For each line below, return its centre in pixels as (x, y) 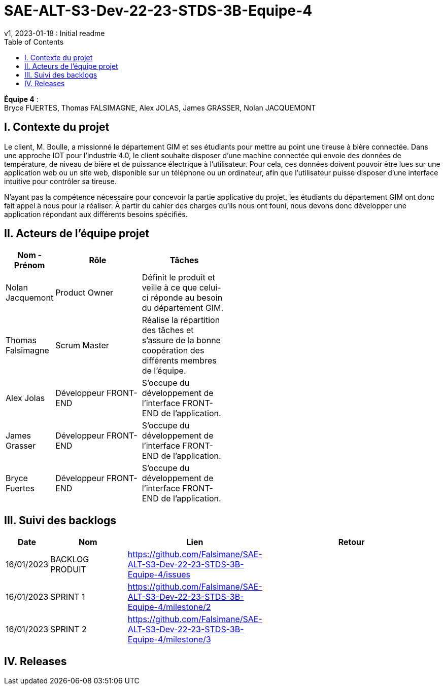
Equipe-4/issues (159, 575)
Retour (351, 542)
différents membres (179, 361)
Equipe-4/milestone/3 (169, 640)
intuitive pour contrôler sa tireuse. (60, 181)
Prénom (29, 265)
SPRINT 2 (69, 629)
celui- (210, 288)
